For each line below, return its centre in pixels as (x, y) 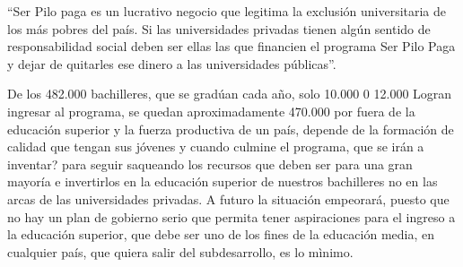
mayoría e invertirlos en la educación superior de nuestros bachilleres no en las (223, 181)
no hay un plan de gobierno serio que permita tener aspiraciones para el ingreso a (231, 216)
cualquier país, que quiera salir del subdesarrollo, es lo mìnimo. (180, 251)
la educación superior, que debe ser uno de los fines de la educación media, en (221, 234)
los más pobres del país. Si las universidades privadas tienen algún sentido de (219, 28)
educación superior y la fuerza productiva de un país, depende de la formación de (231, 129)
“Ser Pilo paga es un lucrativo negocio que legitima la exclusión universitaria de (227, 11)
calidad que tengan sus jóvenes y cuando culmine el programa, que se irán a (216, 146)
